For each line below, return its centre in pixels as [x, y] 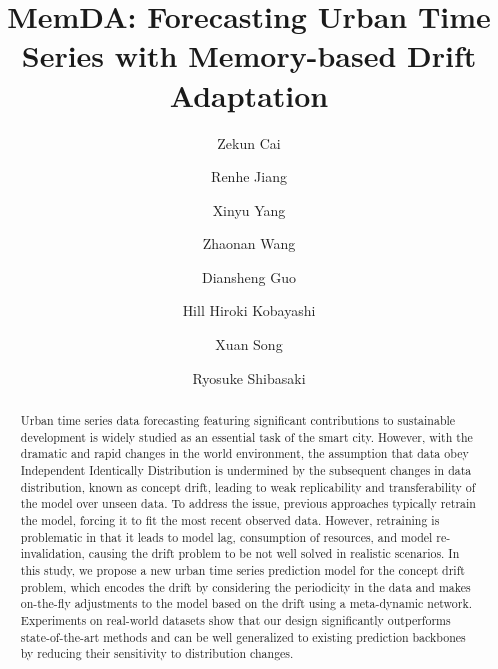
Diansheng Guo [249, 276]
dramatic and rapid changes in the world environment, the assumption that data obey [244, 453]
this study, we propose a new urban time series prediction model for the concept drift [242, 569]
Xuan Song [249, 344]
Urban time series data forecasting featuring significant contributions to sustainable [238, 420]
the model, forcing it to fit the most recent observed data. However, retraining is [230, 519]
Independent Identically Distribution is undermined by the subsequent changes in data [246, 470]
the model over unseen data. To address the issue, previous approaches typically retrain [248, 503]
